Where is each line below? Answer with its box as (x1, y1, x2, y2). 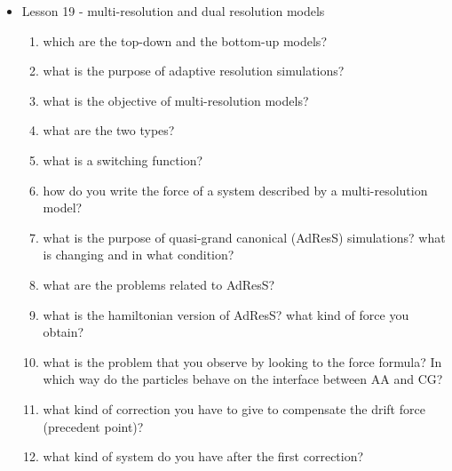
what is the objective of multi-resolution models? (43, 91, 309, 109)
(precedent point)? (43, 417, 144, 435)
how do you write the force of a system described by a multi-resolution (43, 180, 428, 199)
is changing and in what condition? (43, 245, 234, 264)
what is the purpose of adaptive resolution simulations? (43, 61, 345, 80)
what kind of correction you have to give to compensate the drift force (43, 399, 425, 418)
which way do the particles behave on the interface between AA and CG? (43, 370, 443, 388)
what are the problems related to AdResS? (43, 275, 275, 293)
